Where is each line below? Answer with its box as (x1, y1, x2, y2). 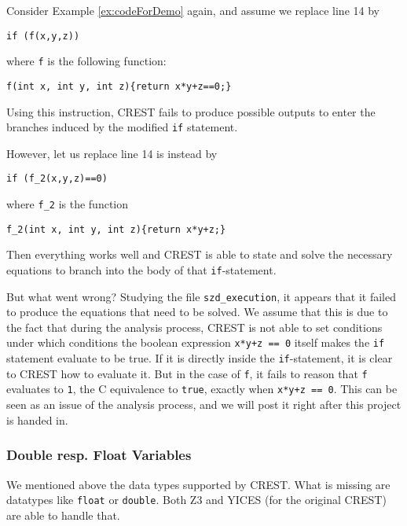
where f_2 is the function (6, 196, 128, 212)
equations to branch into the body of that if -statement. (6, 261, 277, 278)
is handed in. (6, 411, 68, 428)
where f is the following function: (6, 53, 167, 69)
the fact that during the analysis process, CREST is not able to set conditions (6, 318, 383, 335)
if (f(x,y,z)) (6, 30, 80, 42)
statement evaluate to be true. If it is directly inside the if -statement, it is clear (6, 350, 393, 366)
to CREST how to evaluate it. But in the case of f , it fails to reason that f (6, 365, 368, 381)
